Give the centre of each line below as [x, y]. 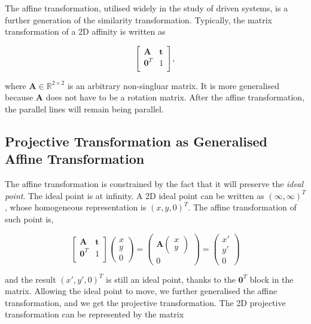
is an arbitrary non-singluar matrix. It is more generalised [173, 85]
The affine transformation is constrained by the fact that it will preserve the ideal [154, 184]
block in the [272, 279]
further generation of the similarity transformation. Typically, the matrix [138, 19]
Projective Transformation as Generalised [136, 141]
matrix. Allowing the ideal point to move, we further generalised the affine [141, 291]
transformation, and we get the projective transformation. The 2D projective [145, 302]
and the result [31, 279]
